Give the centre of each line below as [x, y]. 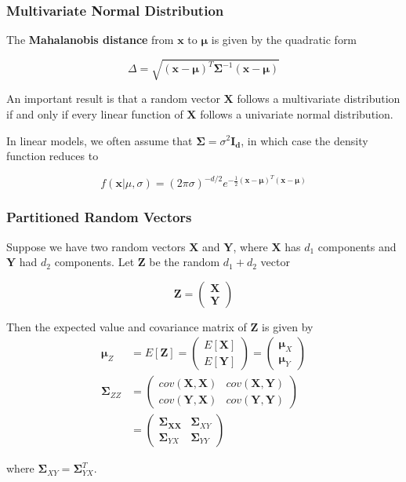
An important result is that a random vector [113, 99]
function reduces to [53, 156]
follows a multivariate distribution [319, 99]
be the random [185, 262]
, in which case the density [304, 140]
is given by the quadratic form [284, 40]
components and [357, 246]
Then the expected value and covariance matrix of [127, 326]
